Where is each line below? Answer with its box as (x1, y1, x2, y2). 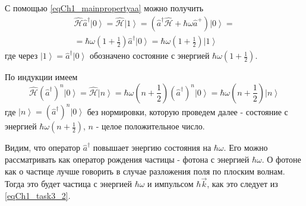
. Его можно (223, 141, 268, 154)
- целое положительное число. (96, 120, 205, 132)
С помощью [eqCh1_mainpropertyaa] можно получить (5, 2, 204, 14)
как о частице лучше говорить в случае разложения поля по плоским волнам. (5, 164, 285, 177)
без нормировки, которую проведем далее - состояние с (87, 105, 288, 118)
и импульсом (147, 178, 194, 190)
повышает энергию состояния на (93, 141, 212, 154)
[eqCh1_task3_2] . (5, 189, 71, 202)
